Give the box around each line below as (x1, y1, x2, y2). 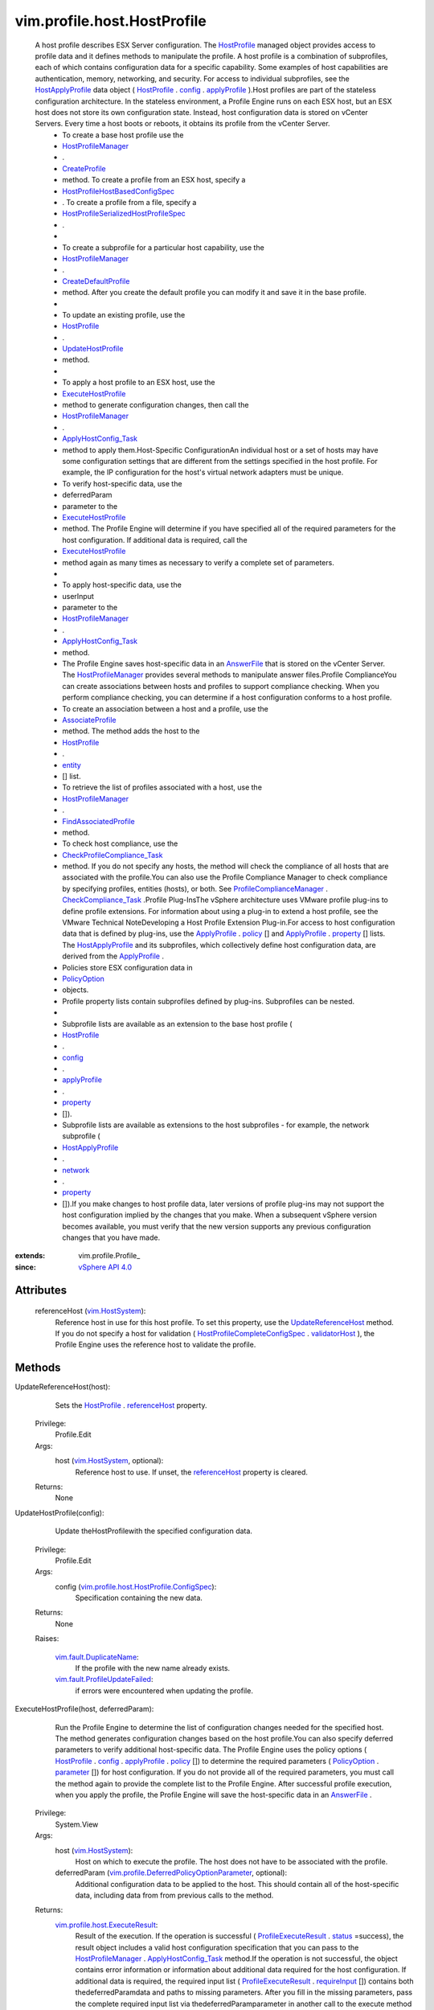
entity (62, 760, 82, 769)
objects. (62, 985, 89, 995)
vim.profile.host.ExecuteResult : (55, 1920, 158, 1930)
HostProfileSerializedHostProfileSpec (62, 209, 186, 219)
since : (14, 1262, 36, 1272)
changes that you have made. (62, 1233, 161, 1242)
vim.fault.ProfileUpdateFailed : (55, 1675, 154, 1684)
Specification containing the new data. (75, 1593, 203, 1603)
